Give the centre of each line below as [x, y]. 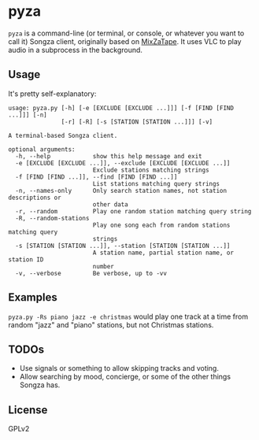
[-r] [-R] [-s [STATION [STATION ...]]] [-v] [137, 122]
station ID [26, 259]
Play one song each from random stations [161, 225]
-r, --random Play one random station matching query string [133, 211]
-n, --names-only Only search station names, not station [121, 190]
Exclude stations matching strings [151, 170]
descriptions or [35, 198]
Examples [33, 298]
